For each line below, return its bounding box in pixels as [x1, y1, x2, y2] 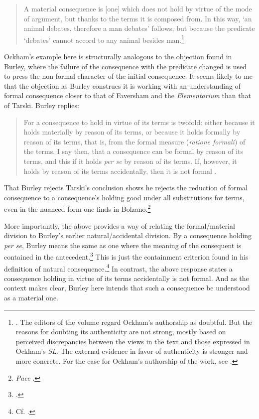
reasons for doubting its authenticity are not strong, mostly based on [15, 326, 226, 337]
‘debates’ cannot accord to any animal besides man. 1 [23, 33, 185, 45]
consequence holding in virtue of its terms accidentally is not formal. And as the [4, 273, 249, 283]
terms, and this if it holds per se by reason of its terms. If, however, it [23, 155, 237, 166]
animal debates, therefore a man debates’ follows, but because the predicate [23, 23, 255, 33]
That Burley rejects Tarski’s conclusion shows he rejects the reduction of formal [4, 182, 248, 193]
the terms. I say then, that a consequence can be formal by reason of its [23, 146, 244, 156]
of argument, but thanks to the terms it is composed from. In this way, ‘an [23, 13, 252, 23]
